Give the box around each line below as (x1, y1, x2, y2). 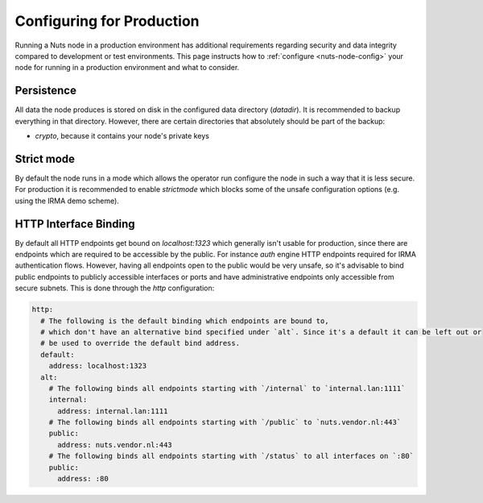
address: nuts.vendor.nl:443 (57, 440, 172, 449)
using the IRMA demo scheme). (14, 196, 120, 206)
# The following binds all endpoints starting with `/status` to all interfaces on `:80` (48, 451, 415, 461)
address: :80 (57, 474, 109, 484)
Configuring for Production (14, 12, 200, 30)
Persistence (14, 84, 76, 98)
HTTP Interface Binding (14, 217, 136, 231)
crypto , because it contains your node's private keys (35, 131, 209, 141)
